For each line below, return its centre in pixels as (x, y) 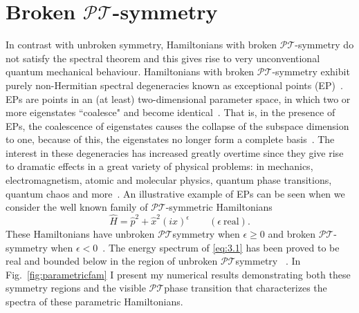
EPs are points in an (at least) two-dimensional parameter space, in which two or (178, 98)
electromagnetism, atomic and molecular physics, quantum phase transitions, (169, 180)
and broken (292, 234)
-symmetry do (324, 45)
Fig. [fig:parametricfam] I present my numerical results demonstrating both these (178, 274)
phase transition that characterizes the (246, 288)
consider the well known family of (77, 207)
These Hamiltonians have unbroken (80, 234)
